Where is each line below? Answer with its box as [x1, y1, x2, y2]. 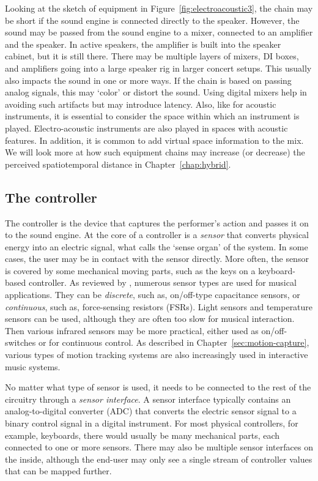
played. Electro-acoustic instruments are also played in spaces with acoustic [5, 121, 288, 134]
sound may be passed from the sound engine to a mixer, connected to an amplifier [5, 26, 313, 39]
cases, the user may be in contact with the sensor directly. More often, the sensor [5, 252, 309, 265]
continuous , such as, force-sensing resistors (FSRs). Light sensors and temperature [5, 300, 313, 313]
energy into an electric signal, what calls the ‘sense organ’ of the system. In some [5, 240, 308, 253]
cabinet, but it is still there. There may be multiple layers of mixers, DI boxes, [5, 50, 299, 62]
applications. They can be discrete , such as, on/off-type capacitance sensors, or [5, 288, 300, 301]
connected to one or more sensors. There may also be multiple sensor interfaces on [5, 441, 313, 453]
